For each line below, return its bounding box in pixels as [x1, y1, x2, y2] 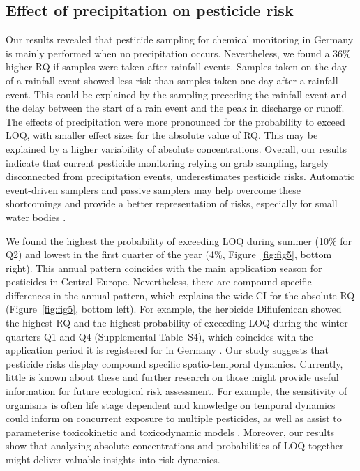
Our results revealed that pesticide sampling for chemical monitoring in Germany [6, 32, 354, 47]
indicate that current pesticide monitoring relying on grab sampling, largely [6, 155, 329, 170]
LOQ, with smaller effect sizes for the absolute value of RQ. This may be [6, 128, 318, 142]
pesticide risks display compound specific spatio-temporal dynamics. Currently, [6, 356, 343, 371]
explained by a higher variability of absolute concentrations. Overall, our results [6, 141, 347, 156]
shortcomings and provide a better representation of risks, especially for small [6, 196, 338, 211]
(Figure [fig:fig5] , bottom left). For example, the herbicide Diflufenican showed [6, 301, 342, 316]
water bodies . [6, 209, 66, 224]
